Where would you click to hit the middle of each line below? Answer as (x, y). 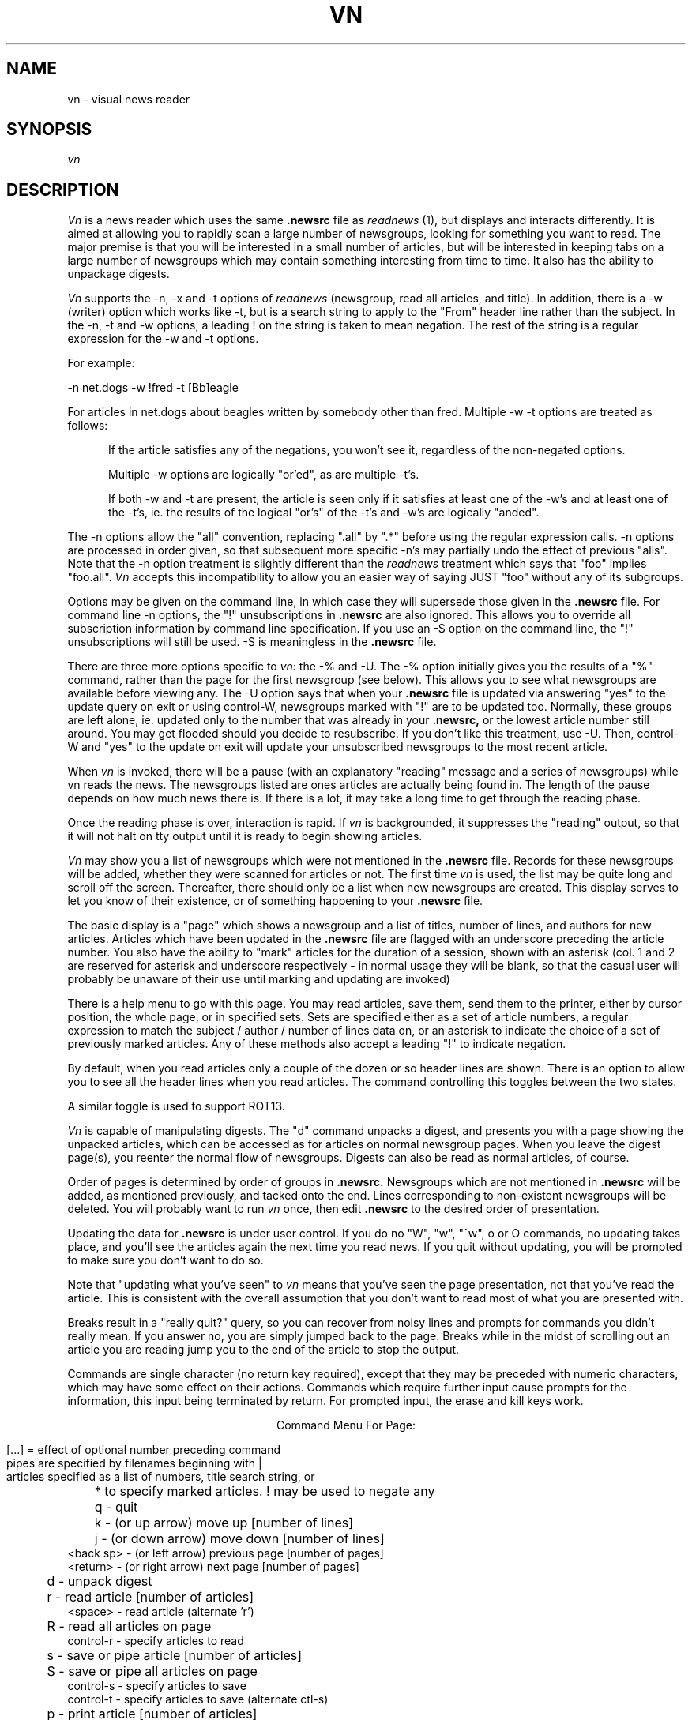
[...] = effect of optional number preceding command (144, 1450)
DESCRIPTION (63, 190)
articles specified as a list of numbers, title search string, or (161, 1477)
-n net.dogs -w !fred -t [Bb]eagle (153, 388)
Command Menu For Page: (346, 1425)
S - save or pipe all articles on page (152, 1671)
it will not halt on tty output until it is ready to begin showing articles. (245, 836)
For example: (101, 363)
